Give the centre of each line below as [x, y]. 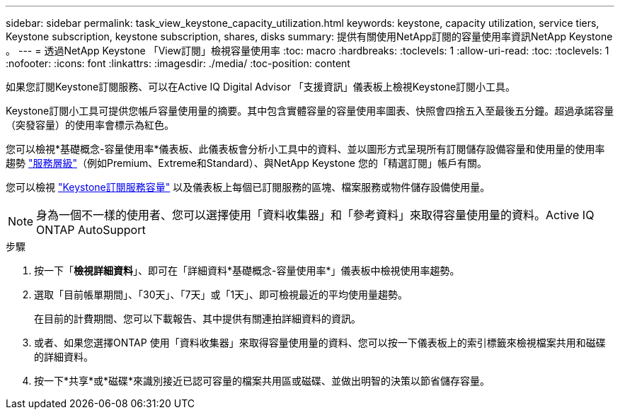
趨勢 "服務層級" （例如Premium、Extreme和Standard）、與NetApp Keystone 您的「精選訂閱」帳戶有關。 [246, 163]
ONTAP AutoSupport [91, 230]
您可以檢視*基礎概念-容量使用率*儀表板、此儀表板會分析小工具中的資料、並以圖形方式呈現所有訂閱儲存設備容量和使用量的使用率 [305, 149]
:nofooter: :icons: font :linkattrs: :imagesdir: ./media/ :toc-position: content [178, 63]
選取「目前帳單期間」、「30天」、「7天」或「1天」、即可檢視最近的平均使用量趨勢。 [221, 294]
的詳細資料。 [64, 357]
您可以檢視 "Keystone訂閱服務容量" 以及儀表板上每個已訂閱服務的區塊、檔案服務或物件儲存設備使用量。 [248, 187]
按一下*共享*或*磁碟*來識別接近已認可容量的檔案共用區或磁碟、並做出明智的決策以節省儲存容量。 [262, 381]
